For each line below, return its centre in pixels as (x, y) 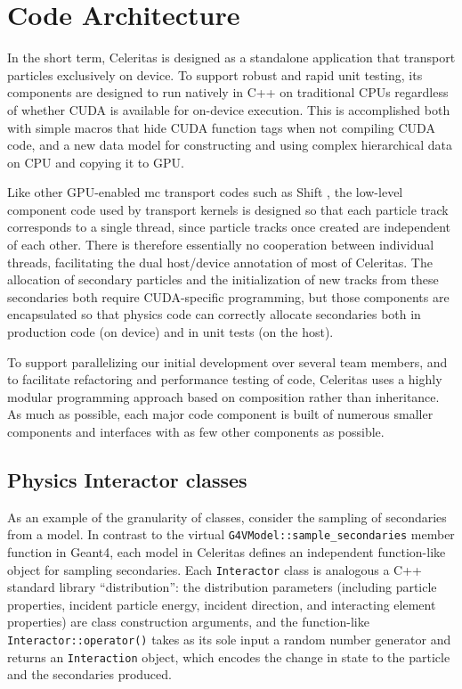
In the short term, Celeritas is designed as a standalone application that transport (231, 57)
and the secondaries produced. (89, 674)
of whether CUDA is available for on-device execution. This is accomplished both (229, 109)
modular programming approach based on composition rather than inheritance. (223, 396)
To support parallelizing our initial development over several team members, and (227, 361)
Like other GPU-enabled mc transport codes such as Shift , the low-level (205, 192)
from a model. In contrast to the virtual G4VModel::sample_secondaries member (231, 534)
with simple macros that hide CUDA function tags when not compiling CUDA (221, 127)
